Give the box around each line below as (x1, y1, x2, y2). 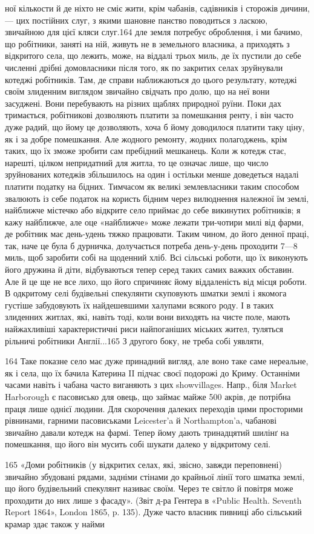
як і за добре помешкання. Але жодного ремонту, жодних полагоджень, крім (5, 132, 287, 145)
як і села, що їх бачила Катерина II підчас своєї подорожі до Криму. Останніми (5, 366, 300, 379)
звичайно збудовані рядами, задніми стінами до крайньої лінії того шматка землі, (5, 470, 305, 482)
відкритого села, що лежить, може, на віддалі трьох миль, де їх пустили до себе (5, 49, 301, 62)
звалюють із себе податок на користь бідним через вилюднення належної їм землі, (5, 192, 309, 204)
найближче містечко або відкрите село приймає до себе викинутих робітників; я (5, 204, 301, 216)
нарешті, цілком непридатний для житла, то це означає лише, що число (5, 156, 269, 169)
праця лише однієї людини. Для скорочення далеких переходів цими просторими (5, 402, 303, 415)
